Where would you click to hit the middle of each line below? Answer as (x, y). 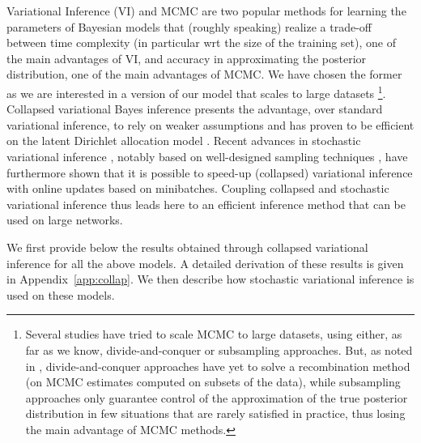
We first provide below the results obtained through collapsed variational (187, 247)
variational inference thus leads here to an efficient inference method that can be (206, 204)
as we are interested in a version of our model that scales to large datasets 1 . (196, 92)
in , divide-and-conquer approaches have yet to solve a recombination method (218, 366)
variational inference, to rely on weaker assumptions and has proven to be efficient (210, 124)
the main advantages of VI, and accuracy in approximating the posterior (187, 58)
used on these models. (61, 294)
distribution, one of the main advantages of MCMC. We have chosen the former (204, 74)
